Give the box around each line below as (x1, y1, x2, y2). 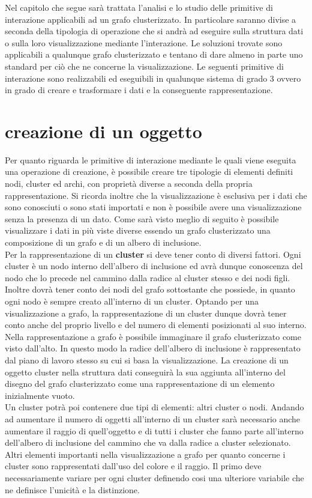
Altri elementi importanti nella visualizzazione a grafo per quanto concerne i (5, 448, 286, 460)
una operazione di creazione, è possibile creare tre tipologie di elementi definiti (5, 165, 293, 178)
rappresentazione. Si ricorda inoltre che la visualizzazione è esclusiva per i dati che (5, 189, 307, 201)
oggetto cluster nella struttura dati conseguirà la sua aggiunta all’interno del (5, 365, 286, 378)
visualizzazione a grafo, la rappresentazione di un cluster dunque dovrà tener (5, 306, 287, 319)
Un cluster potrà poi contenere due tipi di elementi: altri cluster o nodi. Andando (5, 401, 304, 413)
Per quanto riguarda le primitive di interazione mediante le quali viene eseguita (5, 153, 296, 166)
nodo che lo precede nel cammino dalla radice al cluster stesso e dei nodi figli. (5, 271, 290, 284)
